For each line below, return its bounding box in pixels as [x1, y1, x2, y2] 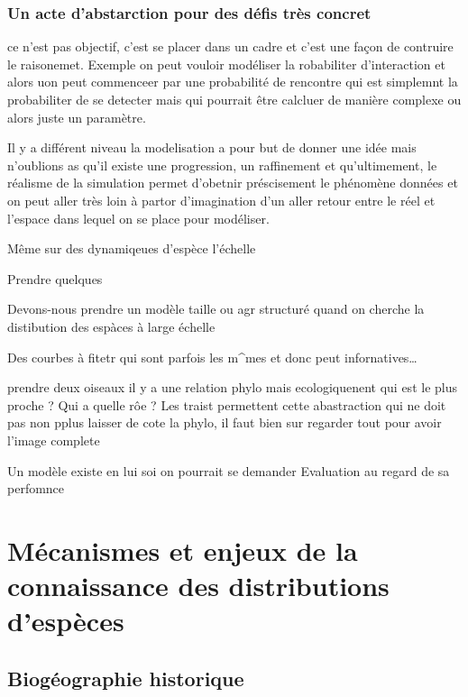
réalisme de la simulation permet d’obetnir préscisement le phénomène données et [7, 173, 458, 192]
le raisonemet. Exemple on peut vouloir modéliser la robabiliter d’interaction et [7, 54, 445, 73]
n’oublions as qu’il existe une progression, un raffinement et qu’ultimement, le [7, 155, 437, 174]
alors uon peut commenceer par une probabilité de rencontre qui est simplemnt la [7, 72, 458, 91]
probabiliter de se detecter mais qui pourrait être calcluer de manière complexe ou [7, 90, 462, 108]
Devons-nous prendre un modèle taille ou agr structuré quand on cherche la [7, 299, 425, 318]
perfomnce [7, 479, 65, 498]
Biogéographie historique [7, 664, 244, 692]
